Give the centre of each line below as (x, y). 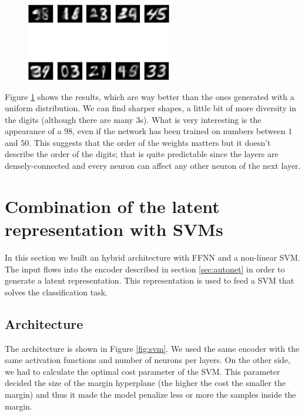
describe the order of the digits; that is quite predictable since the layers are (142, 154)
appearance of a (33, 131)
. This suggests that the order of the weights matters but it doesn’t (150, 142)
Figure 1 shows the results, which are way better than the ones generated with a (150, 96)
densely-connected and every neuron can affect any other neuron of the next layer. (153, 166)
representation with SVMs (114, 229)
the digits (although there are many (69, 119)
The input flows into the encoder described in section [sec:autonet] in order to (145, 269)
